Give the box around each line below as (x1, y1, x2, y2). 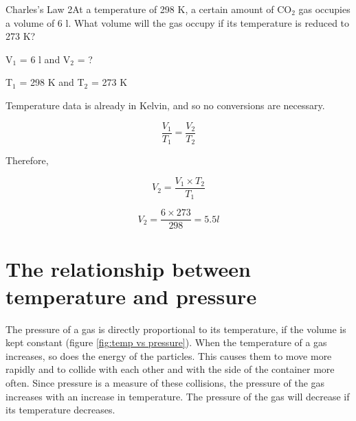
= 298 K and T (19, 75, 85, 89)
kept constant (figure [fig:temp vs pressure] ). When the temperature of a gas (5, 335, 327, 350)
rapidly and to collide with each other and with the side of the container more (5, 362, 335, 376)
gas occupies (298, 2, 351, 16)
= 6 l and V (19, 52, 71, 66)
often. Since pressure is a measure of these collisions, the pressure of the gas (5, 375, 325, 389)
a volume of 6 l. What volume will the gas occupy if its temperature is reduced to (5, 15, 350, 30)
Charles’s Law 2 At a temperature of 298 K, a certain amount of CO (5, 2, 292, 16)
